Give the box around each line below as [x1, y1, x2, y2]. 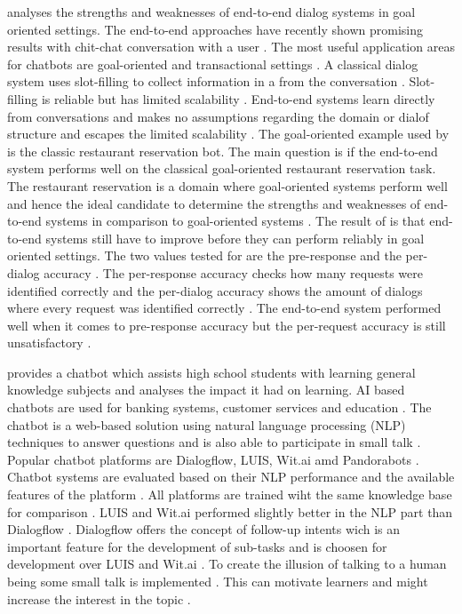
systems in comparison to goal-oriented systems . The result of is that [45, 211, 426, 230]
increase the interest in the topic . [7, 589, 191, 608]
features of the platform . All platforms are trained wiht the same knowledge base [7, 485, 452, 504]
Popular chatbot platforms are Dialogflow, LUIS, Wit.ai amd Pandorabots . [7, 450, 419, 468]
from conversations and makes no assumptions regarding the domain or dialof [7, 107, 429, 125]
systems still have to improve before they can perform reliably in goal [45, 228, 425, 247]
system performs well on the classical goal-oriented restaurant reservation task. [7, 159, 436, 178]
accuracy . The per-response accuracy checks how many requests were [44, 263, 423, 282]
